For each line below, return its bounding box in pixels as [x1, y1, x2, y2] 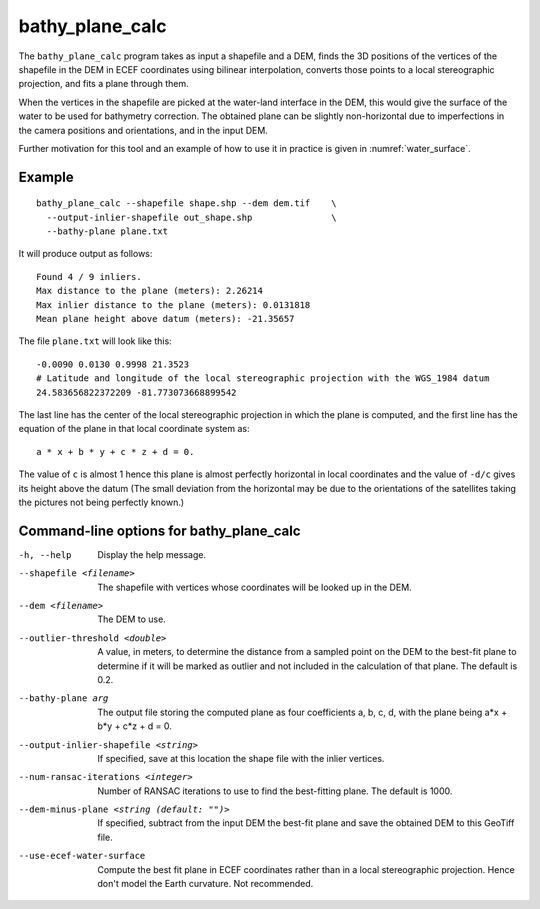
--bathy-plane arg [18, 693, 109, 704]
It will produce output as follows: [18, 248, 153, 260]
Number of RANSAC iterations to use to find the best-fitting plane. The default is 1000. [97, 785, 453, 797]
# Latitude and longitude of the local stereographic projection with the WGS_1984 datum [36, 373, 490, 384]
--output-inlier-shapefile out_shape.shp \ [46, 211, 337, 223]
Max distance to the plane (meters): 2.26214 [36, 285, 264, 297]
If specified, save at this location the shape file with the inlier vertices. [97, 752, 385, 764]
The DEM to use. [97, 613, 167, 625]
